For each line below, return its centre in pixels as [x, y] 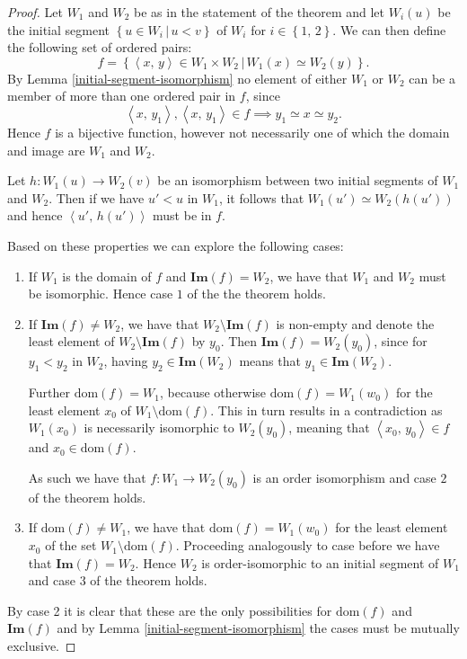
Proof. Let [35, 12]
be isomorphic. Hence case [101, 294]
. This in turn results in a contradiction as [326, 410]
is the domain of [107, 276]
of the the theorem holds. [257, 294]
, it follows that [261, 197]
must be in [182, 215]
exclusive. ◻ [42, 646]
